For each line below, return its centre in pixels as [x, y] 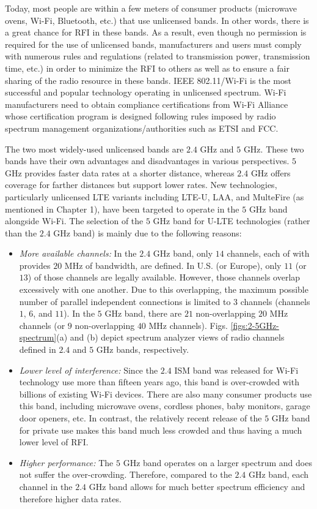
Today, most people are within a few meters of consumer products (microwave [151, 8]
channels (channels [275, 301]
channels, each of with [268, 253]
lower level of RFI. [54, 442]
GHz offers [271, 172]
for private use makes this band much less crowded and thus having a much [161, 430]
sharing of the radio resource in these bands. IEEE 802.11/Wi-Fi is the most [148, 80]
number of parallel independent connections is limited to [125, 301]
